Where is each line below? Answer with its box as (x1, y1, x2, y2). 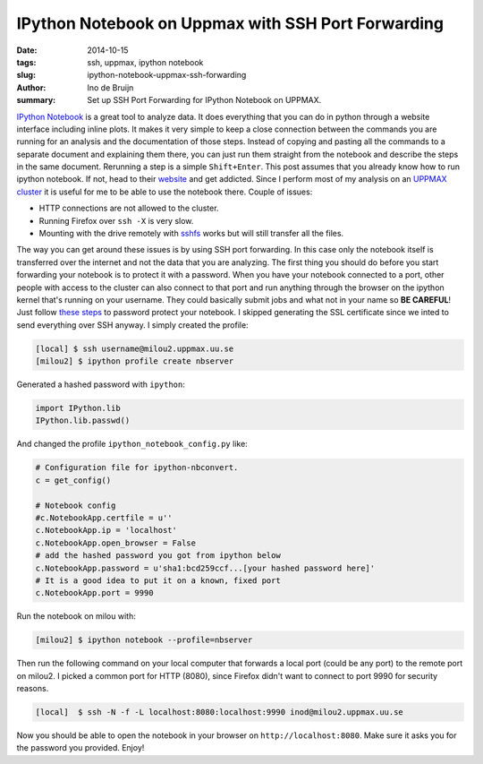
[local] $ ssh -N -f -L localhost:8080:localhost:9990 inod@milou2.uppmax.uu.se (35, 708, 404, 717)
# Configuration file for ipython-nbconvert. (35, 462, 239, 473)
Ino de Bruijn (87, 82, 134, 93)
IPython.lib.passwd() (35, 416, 131, 425)
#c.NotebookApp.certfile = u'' (35, 513, 174, 523)
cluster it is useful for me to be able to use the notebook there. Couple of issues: (16, 186, 313, 197)
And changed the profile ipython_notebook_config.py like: (16, 439, 248, 450)
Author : (16, 82, 47, 93)
